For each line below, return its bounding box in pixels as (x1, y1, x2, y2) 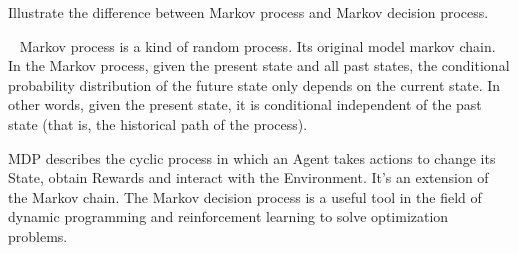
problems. (8, 225, 68, 246)
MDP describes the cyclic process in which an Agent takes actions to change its (8, 147, 496, 168)
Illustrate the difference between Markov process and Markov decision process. (8, 2, 489, 22)
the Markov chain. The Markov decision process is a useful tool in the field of (8, 186, 482, 207)
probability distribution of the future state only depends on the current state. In (8, 74, 501, 95)
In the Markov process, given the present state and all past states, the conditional (8, 55, 510, 76)
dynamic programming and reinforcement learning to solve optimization (8, 206, 449, 227)
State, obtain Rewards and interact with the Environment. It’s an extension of (8, 167, 489, 188)
